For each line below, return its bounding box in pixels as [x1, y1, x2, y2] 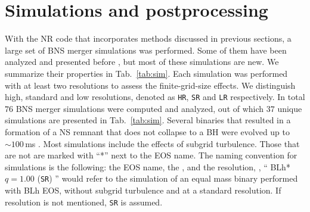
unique [277, 102, 302, 114]
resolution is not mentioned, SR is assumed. [5, 195, 163, 208]
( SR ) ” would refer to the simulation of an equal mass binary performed [37, 172, 298, 185]
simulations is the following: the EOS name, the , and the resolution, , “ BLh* [5, 160, 290, 173]
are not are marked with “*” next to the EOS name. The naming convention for [5, 149, 297, 161]
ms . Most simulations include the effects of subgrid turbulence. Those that [25, 137, 300, 149]
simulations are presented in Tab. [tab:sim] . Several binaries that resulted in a [5, 114, 291, 126]
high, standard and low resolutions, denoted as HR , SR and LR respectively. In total [5, 91, 305, 103]
